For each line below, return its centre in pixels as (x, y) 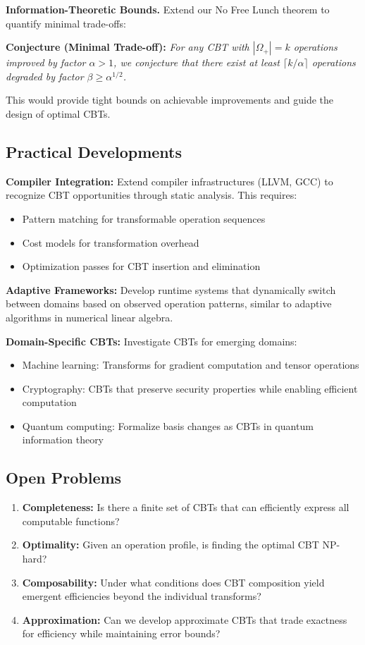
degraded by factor (45, 76)
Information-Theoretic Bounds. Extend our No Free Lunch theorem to (168, 9)
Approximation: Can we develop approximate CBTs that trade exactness (185, 619)
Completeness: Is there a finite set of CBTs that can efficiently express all (186, 507)
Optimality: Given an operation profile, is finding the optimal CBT (171, 545)
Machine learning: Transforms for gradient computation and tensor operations (191, 365)
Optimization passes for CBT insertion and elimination (141, 266)
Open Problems (64, 478)
